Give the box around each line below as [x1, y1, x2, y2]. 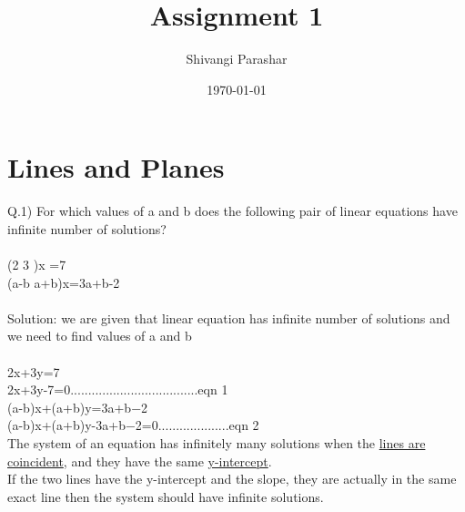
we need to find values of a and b [7, 326, 192, 345]
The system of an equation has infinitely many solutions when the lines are [7, 433, 426, 452]
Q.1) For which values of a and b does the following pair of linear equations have [7, 201, 458, 220]
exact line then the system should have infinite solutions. [7, 486, 324, 506]
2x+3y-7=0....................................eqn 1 [7, 380, 228, 399]
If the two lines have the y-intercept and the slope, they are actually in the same [7, 469, 457, 488]
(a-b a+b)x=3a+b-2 [7, 272, 120, 292]
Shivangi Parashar [186, 49, 288, 68]
